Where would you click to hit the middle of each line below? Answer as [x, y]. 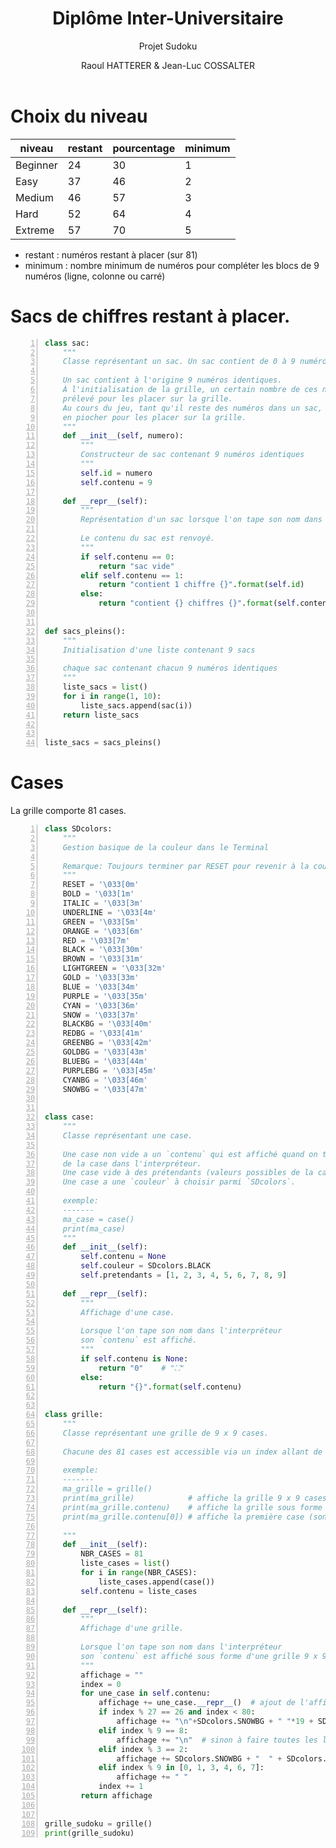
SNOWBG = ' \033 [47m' [105, 1089]
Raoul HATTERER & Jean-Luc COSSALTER [168, 65]
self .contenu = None [123, 1257]
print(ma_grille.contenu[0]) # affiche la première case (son [195, 1517]
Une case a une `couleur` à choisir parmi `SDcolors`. [179, 1182]
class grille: [74, 1415]
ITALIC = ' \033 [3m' [103, 903]
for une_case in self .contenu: [145, 1693]
